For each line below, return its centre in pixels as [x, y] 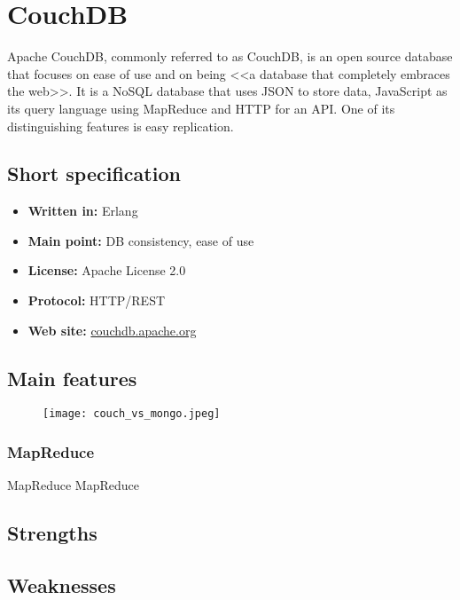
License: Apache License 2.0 [107, 270]
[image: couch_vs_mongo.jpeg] [132, 414]
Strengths [52, 533]
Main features [72, 378]
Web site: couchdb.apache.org [112, 330]
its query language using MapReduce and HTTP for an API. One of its [201, 108]
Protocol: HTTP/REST [97, 300]
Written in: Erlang [83, 211]
